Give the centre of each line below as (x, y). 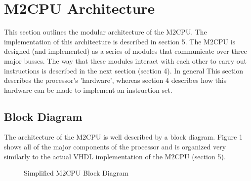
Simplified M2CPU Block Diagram (76, 173)
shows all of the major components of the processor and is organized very (115, 147)
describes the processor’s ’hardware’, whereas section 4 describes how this (115, 80)
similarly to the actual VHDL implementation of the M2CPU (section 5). (115, 156)
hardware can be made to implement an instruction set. (88, 90)
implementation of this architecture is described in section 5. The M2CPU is (120, 41)
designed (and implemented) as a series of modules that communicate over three (125, 51)
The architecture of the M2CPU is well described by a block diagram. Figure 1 (123, 137)
